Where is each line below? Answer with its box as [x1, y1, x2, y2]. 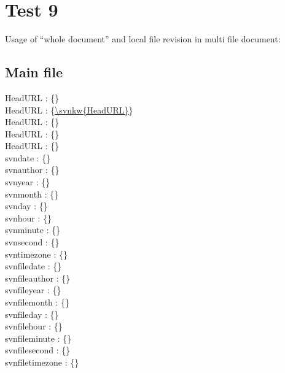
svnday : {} [5, 199, 48, 212]
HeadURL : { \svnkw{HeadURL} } [5, 103, 133, 116]
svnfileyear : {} [5, 283, 61, 296]
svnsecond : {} [5, 236, 60, 248]
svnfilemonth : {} [5, 296, 70, 309]
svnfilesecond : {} [5, 344, 71, 356]
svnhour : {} [5, 211, 52, 224]
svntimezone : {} [5, 247, 68, 260]
